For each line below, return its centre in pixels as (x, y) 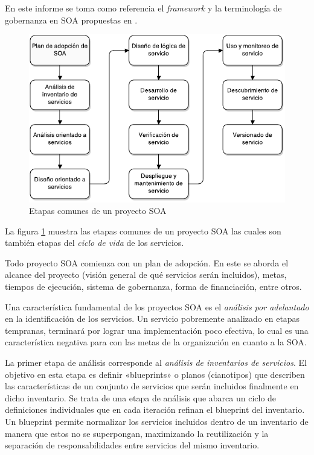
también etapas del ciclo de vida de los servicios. (95, 243)
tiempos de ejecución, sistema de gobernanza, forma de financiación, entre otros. (153, 287)
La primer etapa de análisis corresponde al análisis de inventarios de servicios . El (156, 362)
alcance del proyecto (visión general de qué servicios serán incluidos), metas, (146, 275)
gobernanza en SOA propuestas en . (71, 20)
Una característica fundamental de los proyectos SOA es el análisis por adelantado (157, 306)
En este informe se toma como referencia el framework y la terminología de (143, 8)
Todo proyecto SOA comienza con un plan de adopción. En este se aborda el (147, 262)
